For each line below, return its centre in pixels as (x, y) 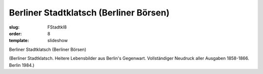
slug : (14, 27)
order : (15, 33)
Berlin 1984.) (22, 65)
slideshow (58, 41)
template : (19, 41)
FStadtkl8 (57, 27)
